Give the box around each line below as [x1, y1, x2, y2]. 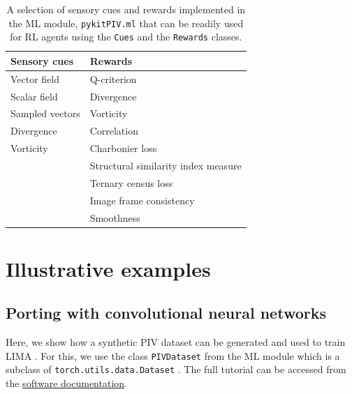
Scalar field [10, 89, 58, 103]
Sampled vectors [10, 106, 80, 121]
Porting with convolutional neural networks [6, 302, 326, 324]
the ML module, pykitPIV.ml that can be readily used [8, 15, 244, 30]
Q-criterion [89, 71, 137, 86]
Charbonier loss [89, 141, 157, 156]
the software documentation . [6, 376, 127, 391]
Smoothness [89, 210, 140, 225]
